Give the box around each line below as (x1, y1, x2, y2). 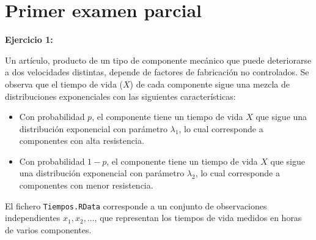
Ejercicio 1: (5, 33, 53, 46)
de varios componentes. (5, 223, 92, 236)
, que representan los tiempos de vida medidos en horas (94, 211, 302, 224)
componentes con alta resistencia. (19, 134, 144, 147)
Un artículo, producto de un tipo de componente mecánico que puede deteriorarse (5, 53, 312, 66)
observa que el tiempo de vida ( (5, 77, 123, 90)
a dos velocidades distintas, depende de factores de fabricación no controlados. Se (5, 66, 309, 78)
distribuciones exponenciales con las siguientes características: (5, 89, 236, 102)
